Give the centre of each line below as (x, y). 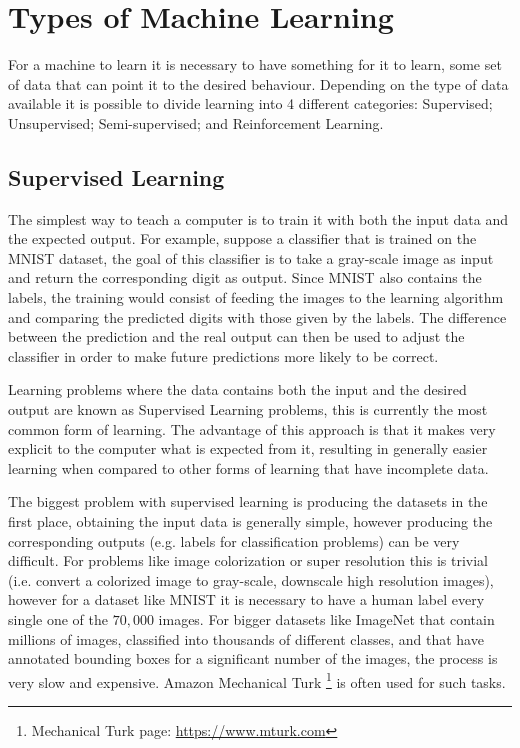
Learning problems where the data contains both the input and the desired (237, 389)
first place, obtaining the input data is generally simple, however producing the (250, 521)
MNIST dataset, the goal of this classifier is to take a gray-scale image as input (251, 257)
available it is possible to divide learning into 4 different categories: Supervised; (250, 103)
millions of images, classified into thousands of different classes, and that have (246, 638)
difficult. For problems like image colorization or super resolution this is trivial (248, 560)
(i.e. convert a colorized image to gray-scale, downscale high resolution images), (251, 579)
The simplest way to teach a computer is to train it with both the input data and (258, 218)
